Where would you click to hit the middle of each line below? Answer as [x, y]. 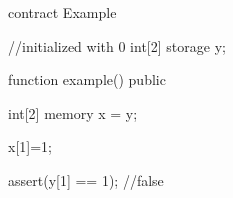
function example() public [87, 79]
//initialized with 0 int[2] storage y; [117, 45]
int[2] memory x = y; [73, 112]
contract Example [62, 12]
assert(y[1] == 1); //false [86, 179]
